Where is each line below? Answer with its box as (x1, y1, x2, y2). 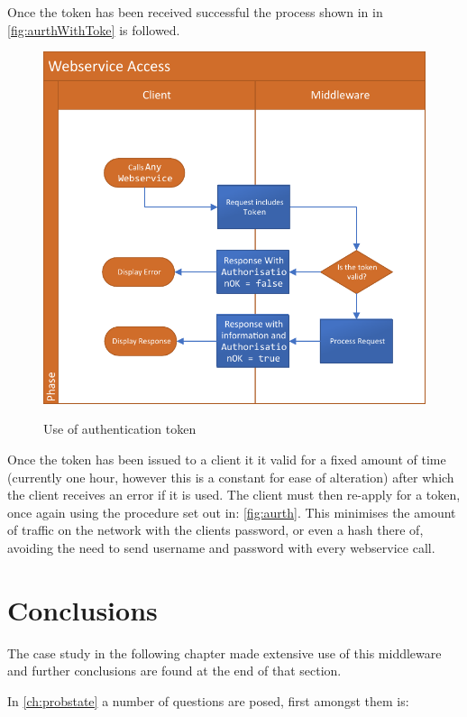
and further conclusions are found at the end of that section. (7, 661, 342, 680)
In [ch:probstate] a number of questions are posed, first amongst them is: (7, 691, 409, 710)
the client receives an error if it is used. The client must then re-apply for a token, (7, 485, 461, 504)
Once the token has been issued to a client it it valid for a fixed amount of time (7, 449, 446, 468)
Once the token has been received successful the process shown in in (7, 3, 383, 21)
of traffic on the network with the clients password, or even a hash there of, (7, 520, 424, 539)
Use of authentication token (43, 419, 197, 438)
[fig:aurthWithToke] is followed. (7, 20, 180, 39)
